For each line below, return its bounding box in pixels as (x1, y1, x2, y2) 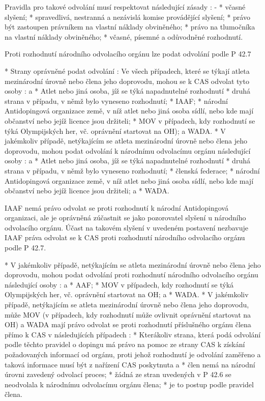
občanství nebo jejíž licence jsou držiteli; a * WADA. (5, 185, 169, 196)
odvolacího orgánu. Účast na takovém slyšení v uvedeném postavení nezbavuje (5, 222, 249, 233)
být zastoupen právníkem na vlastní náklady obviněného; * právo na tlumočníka (5, 21, 255, 32)
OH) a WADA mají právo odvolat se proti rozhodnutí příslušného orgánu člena (5, 319, 251, 330)
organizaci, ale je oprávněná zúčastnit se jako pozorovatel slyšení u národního (5, 212, 246, 223)
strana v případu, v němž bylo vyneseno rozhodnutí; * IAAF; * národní (5, 95, 228, 106)
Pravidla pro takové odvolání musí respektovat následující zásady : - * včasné (5, 2, 246, 12)
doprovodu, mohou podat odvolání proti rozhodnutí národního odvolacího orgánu (5, 269, 258, 280)
